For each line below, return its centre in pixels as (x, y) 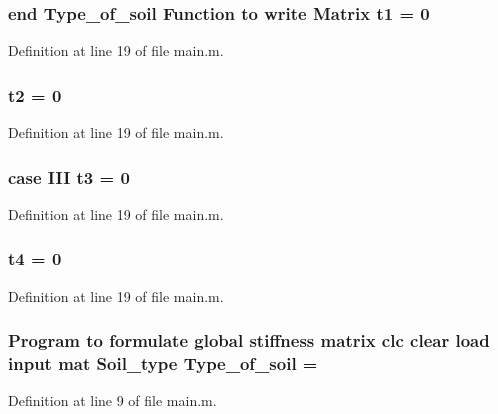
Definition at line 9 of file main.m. (112, 400)
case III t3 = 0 (69, 176)
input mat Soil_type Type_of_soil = (163, 363)
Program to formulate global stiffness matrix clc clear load (249, 340)
